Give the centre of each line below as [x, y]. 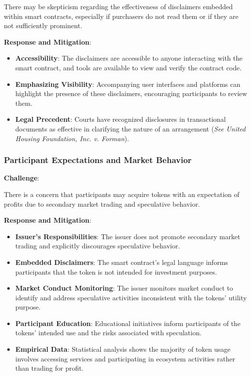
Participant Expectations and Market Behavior [98, 160]
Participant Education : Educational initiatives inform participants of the [128, 323]
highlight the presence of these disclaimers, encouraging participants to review [131, 93]
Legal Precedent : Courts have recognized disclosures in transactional [120, 119]
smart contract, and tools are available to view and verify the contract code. [128, 67]
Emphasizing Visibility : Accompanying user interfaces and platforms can [128, 84]
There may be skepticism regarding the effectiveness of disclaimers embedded [118, 6]
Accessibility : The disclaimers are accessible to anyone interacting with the [129, 58]
